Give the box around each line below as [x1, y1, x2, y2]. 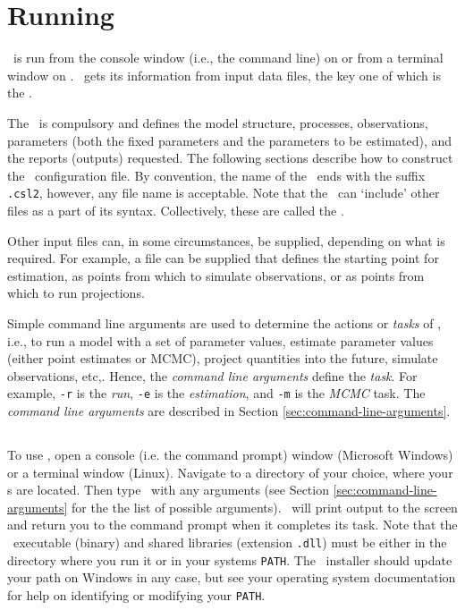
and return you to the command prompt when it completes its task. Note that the [7, 515, 458, 534]
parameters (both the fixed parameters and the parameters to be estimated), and [7, 131, 452, 149]
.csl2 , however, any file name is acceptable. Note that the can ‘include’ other [7, 183, 440, 202]
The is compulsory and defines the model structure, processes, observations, [7, 113, 428, 131]
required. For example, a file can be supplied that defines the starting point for [7, 249, 439, 267]
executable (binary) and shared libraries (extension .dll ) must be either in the [13, 532, 447, 551]
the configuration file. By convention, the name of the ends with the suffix [7, 165, 426, 184]
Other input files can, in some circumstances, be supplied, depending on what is [7, 231, 445, 250]
